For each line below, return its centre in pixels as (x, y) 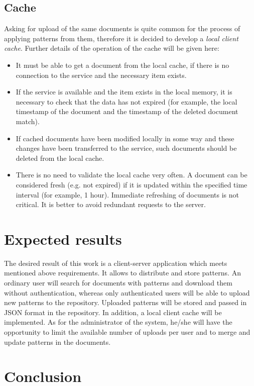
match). (28, 121)
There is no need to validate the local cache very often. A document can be (132, 175)
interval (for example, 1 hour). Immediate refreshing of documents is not (127, 194)
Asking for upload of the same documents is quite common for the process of (122, 28)
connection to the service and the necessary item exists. (101, 75)
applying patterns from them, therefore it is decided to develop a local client (121, 38)
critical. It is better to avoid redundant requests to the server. (111, 204)
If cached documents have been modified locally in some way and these (125, 138)
